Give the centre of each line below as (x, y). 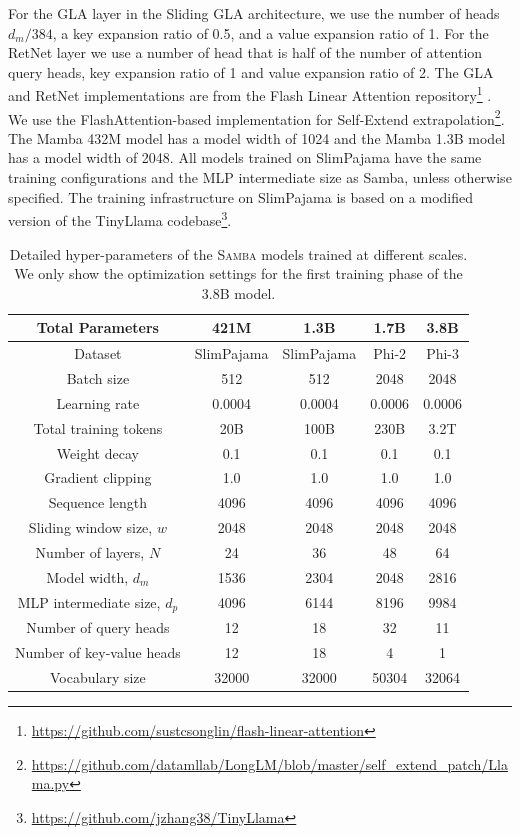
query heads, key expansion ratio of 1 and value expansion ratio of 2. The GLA (251, 71)
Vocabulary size (97, 676)
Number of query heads (98, 627)
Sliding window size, (90, 527)
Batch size (98, 377)
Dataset (98, 353)
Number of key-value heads (98, 652)
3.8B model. (238, 292)
